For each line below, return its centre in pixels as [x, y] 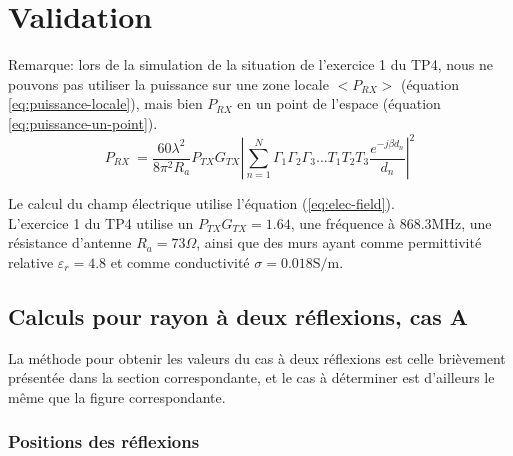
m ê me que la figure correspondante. [117, 396]
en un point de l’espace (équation [339, 103]
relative [31, 261]
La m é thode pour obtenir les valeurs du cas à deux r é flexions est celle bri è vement [257, 357]
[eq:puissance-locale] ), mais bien [105, 103]
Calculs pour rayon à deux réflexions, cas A [238, 315]
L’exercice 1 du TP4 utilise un [101, 222]
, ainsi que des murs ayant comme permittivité [339, 242]
